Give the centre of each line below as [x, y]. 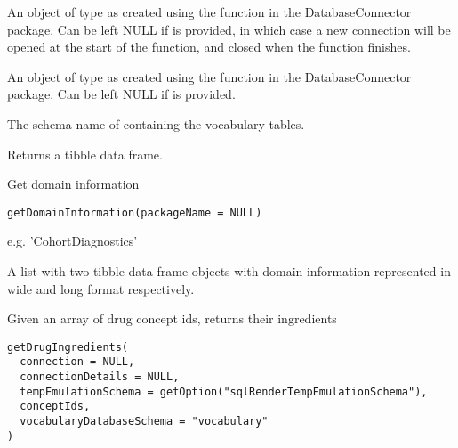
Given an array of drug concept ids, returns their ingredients [172, 318]
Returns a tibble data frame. [85, 154]
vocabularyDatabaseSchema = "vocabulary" [144, 422]
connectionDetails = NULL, [100, 377]
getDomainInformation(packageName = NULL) [135, 212]
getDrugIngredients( [68, 347]
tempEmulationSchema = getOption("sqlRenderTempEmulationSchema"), [224, 391]
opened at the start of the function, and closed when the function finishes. [209, 47]
